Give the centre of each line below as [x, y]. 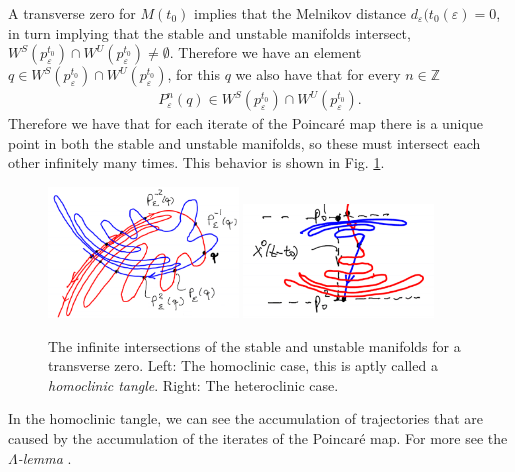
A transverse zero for [72, 13]
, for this [194, 74]
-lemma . [44, 457]
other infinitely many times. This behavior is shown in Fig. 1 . [196, 162]
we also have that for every [318, 74]
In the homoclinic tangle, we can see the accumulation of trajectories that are [246, 418]
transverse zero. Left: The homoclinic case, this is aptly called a [243, 365]
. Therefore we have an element [265, 52]
